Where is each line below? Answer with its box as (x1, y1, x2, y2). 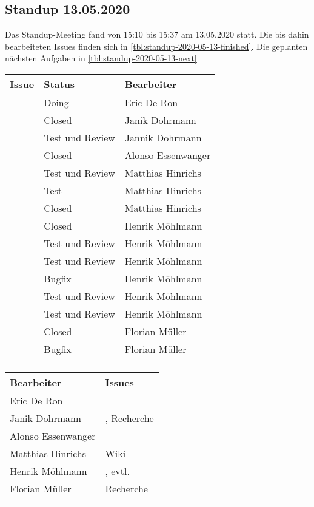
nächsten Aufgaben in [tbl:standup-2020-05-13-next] (5, 52, 197, 64)
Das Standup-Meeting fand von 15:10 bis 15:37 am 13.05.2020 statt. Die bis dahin (5, 28, 309, 41)
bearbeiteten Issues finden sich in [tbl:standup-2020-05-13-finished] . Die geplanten (5, 39, 308, 52)
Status (44, 77, 75, 91)
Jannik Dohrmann (124, 130, 202, 145)
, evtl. (105, 463, 130, 478)
